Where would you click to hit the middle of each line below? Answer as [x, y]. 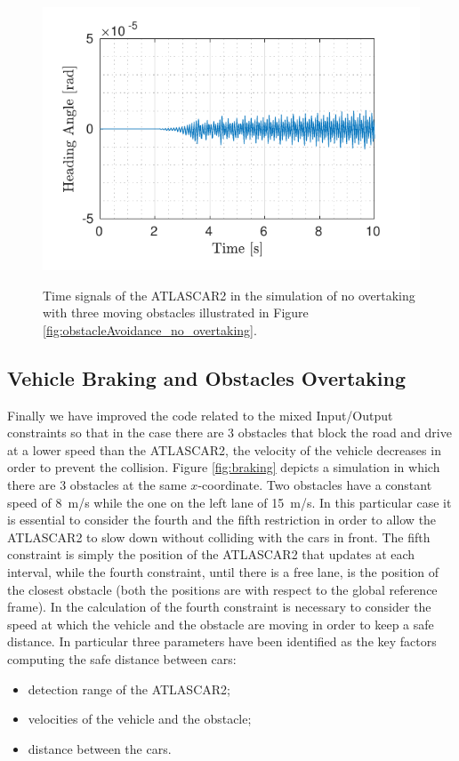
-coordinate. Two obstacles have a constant [315, 485]
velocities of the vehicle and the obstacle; [140, 719]
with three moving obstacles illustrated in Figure [176, 312]
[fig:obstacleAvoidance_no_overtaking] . [150, 329]
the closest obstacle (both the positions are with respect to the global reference [222, 589]
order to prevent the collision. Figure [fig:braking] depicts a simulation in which [224, 467]
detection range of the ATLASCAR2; [129, 689]
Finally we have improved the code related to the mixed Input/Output [200, 415]
